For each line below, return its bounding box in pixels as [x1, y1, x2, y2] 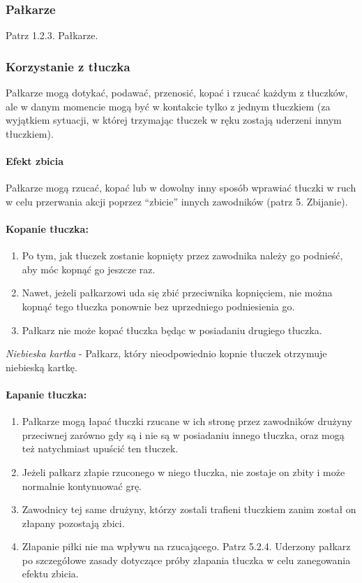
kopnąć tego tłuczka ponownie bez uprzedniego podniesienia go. [22, 298, 295, 313]
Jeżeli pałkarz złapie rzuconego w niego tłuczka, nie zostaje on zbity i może [22, 464, 345, 479]
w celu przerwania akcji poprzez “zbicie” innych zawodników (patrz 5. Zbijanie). [6, 194, 348, 208]
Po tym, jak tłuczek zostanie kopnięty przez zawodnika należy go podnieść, [22, 248, 343, 263]
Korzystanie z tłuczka [6, 57, 130, 75]
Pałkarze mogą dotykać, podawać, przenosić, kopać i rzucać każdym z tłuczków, [6, 85, 348, 100]
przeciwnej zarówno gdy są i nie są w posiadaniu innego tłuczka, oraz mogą [22, 427, 345, 442]
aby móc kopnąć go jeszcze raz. [22, 261, 156, 276]
